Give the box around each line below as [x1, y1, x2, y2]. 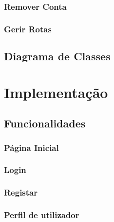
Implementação [4, 82, 108, 102]
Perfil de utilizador [4, 209, 79, 221]
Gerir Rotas [4, 23, 52, 35]
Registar [4, 186, 38, 198]
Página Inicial [4, 141, 59, 153]
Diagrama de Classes [4, 49, 111, 64]
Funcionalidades [4, 116, 86, 131]
